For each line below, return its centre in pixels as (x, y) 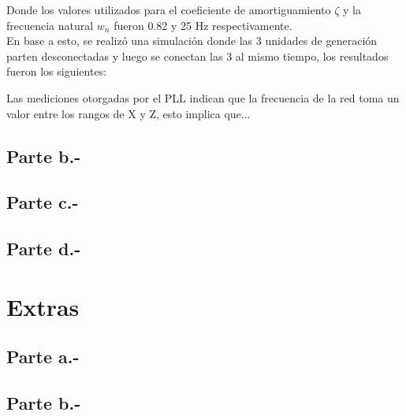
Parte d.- (44, 249)
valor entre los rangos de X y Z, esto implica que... (129, 113)
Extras (43, 306)
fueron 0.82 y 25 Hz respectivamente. (203, 25)
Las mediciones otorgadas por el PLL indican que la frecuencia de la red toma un (203, 97)
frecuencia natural (50, 25)
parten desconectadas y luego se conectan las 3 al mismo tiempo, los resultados (197, 56)
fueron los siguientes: (57, 71)
